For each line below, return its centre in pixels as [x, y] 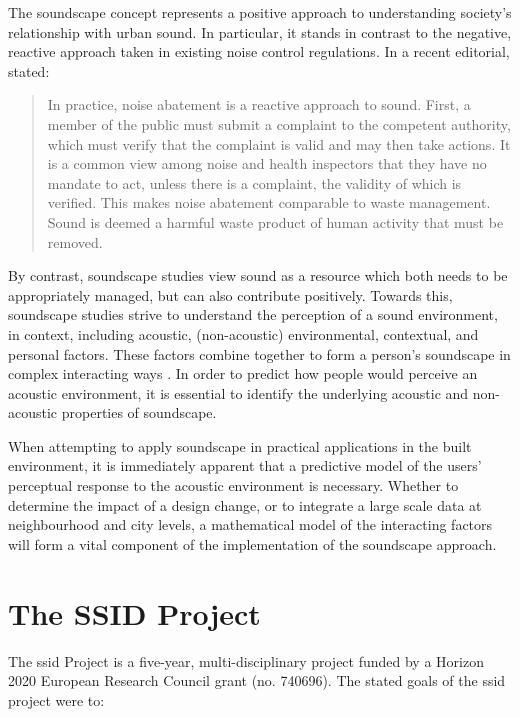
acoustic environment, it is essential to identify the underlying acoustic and [238, 392]
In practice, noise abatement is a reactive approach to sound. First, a [259, 104]
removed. [75, 241]
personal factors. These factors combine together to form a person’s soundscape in [259, 353]
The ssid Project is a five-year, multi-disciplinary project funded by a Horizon [246, 660]
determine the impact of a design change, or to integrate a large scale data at [245, 504]
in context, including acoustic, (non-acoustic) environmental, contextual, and [243, 333]
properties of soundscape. [139, 412]
